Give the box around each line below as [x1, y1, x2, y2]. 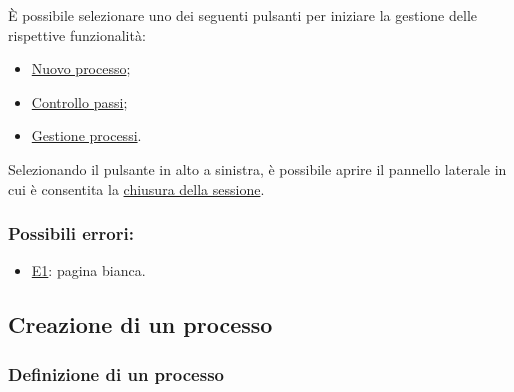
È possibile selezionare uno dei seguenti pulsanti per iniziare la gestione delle [8, 5, 477, 25]
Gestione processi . [31, 125, 142, 146]
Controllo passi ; [31, 91, 128, 112]
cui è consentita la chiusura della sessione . [8, 178, 265, 199]
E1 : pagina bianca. [31, 260, 146, 281]
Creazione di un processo [8, 309, 273, 340]
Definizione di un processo [8, 361, 224, 386]
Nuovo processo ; [31, 58, 131, 79]
